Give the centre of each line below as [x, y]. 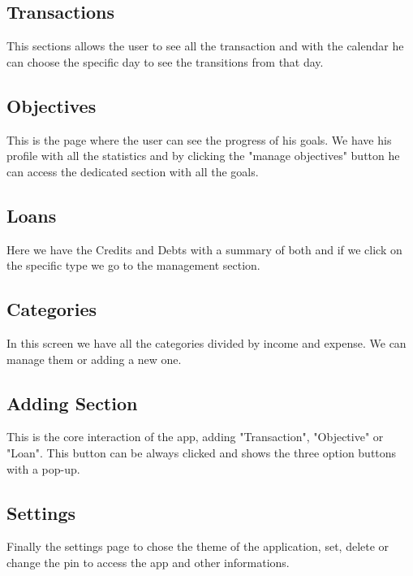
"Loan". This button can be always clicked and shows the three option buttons [202, 452]
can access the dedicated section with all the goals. [133, 171]
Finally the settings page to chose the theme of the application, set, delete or [198, 546]
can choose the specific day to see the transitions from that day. [165, 61]
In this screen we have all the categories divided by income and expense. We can [206, 342]
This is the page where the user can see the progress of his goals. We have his [199, 139]
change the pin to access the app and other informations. [148, 562]
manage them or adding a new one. [94, 359]
